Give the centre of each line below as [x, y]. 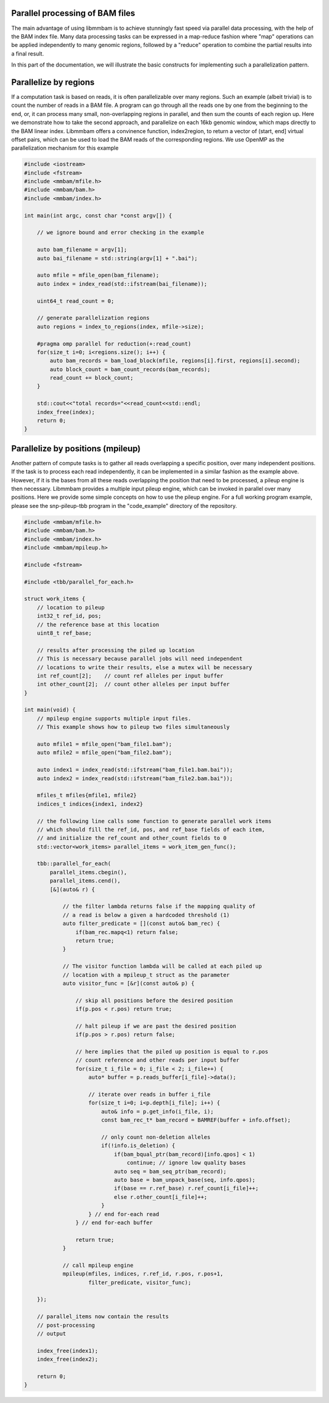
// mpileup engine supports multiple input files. [114, 718]
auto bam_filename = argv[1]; [82, 250]
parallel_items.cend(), [85, 881]
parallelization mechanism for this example [65, 148]
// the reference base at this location [98, 625]
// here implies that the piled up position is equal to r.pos [172, 1052]
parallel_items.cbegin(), [88, 872]
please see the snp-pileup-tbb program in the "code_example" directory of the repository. [124, 506]
